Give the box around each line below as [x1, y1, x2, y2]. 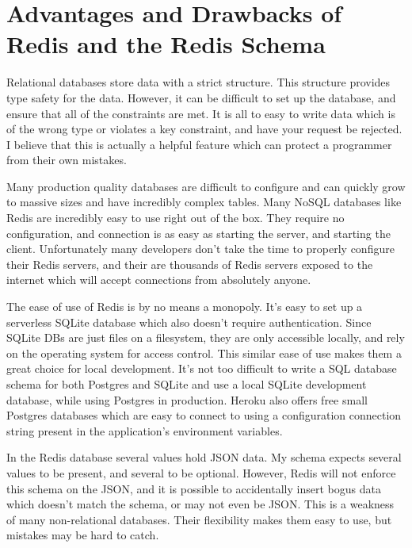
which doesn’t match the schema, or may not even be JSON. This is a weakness [6, 496, 395, 512]
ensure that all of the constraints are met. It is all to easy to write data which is [6, 105, 395, 121]
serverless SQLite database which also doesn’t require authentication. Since [6, 313, 372, 330]
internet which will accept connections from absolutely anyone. [6, 271, 311, 288]
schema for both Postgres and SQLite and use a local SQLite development [6, 376, 367, 392]
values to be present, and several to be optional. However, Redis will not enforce [6, 464, 396, 481]
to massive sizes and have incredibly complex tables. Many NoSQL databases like [6, 194, 402, 210]
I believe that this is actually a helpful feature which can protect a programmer [6, 136, 392, 152]
